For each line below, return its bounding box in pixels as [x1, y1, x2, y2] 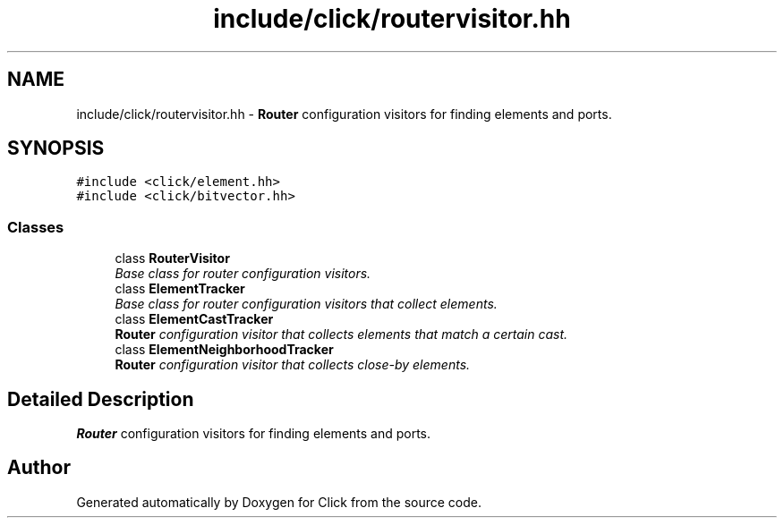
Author [7, 456, 71, 479]
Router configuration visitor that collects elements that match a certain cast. [115, 326, 568, 343]
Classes [7, 217, 64, 236]
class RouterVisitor [115, 250, 230, 267]
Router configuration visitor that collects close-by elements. [115, 357, 471, 373]
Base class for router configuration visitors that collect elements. [115, 296, 498, 312]
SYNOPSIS [7, 137, 105, 160]
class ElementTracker [115, 281, 245, 297]
